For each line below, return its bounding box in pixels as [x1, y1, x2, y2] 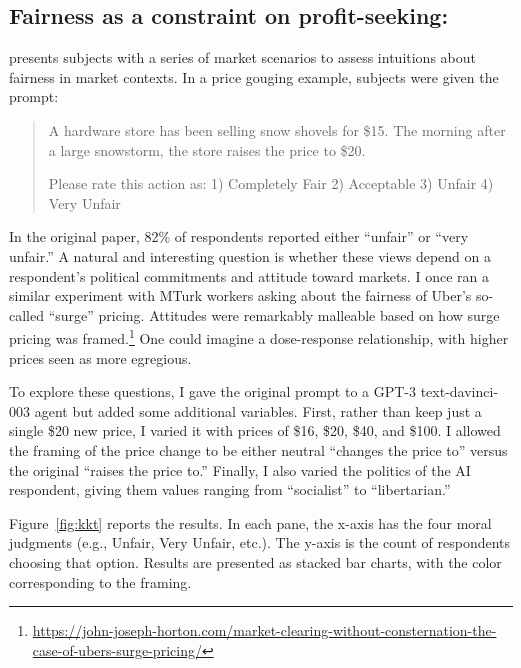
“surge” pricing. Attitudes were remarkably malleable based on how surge [48, 304, 500, 325]
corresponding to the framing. [9, 571, 192, 592]
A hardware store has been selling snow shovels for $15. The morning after [48, 119, 506, 140]
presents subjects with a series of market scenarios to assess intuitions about [9, 47, 476, 68]
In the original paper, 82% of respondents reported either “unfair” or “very [9, 226, 469, 247]
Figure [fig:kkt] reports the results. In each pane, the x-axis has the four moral [9, 512, 492, 533]
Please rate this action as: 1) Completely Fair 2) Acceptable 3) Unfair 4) [48, 173, 494, 194]
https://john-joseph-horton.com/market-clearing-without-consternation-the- [32, 620, 497, 641]
